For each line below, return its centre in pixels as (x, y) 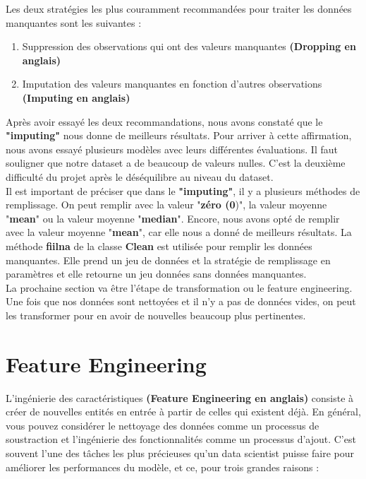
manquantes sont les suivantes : (74, 22)
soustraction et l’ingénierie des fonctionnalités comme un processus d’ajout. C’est (181, 439)
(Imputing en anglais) (76, 97)
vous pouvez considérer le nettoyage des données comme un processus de (163, 425)
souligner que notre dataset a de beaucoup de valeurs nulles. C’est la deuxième (176, 163)
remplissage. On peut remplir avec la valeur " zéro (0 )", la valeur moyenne (166, 205)
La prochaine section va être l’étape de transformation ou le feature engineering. (179, 287)
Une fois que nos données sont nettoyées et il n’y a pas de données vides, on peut (181, 301)
